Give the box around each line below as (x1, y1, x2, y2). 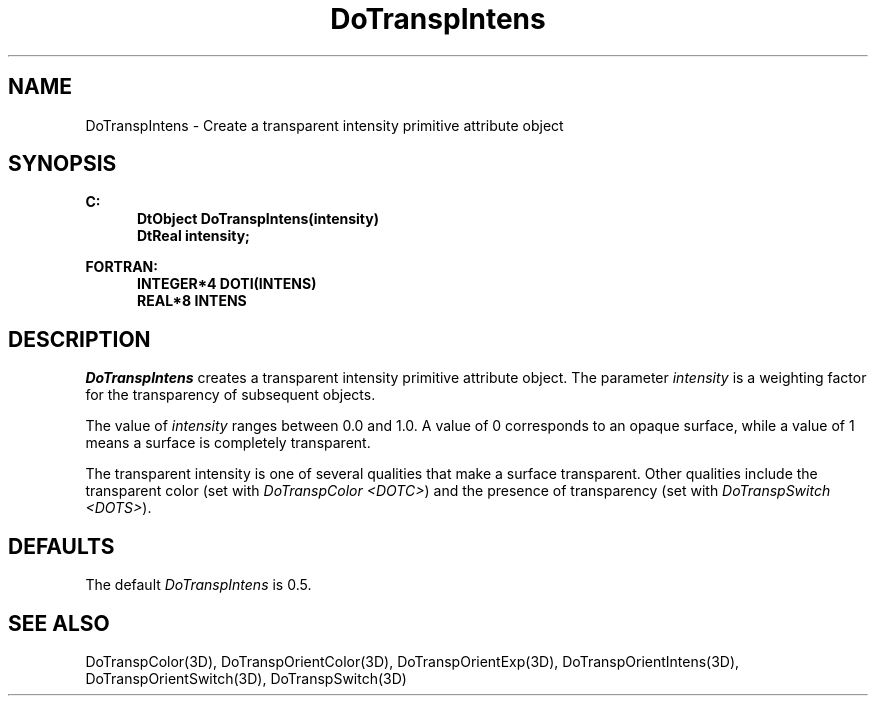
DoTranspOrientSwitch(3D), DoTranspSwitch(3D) (85, 669, 407, 687)
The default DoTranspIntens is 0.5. (85, 576, 312, 594)
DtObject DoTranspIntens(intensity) (137, 210, 379, 228)
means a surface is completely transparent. (85, 434, 371, 452)
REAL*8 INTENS (137, 292, 247, 310)
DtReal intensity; (137, 227, 250, 245)
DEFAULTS (8, 533, 115, 559)
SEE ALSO (8, 610, 110, 636)
